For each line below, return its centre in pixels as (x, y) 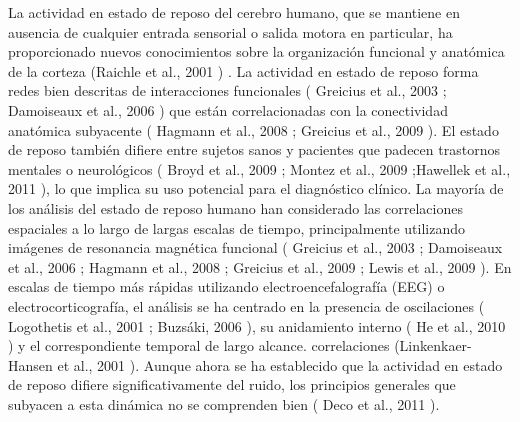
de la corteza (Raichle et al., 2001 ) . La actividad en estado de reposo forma (243, 70)
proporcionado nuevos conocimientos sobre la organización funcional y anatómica (256, 51)
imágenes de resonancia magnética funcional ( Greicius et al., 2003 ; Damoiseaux (255, 247)
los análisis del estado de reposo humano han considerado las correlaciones (235, 207)
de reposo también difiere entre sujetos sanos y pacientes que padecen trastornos (254, 149)
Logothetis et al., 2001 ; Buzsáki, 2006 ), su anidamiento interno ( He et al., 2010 (257, 325)
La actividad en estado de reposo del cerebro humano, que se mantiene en (234, 12)
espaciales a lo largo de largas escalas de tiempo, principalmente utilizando (237, 227)
